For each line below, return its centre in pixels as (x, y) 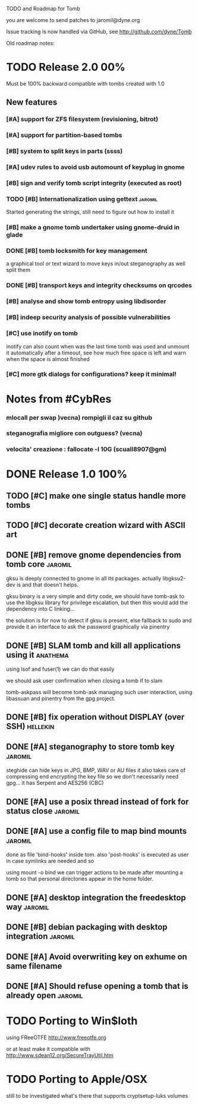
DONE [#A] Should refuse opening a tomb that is (97, 986)
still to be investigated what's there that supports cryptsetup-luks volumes (97, 1095)
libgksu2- (174, 579)
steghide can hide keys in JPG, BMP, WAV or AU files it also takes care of (96, 770)
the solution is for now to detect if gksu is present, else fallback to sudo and (99, 620)
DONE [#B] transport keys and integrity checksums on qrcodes (99, 285)
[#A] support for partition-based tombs (64, 135)
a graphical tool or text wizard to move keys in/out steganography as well (96, 263)
